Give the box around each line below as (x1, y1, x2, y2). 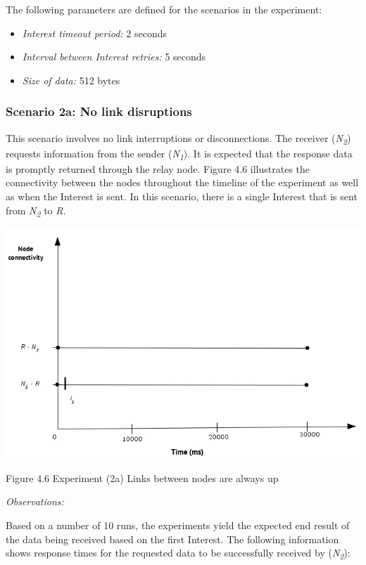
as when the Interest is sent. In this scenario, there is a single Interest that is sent (6, 189, 358, 204)
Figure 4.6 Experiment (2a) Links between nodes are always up (6, 470, 279, 485)
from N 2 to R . (6, 202, 66, 219)
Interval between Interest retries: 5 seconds (22, 49, 206, 64)
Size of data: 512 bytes (22, 72, 120, 87)
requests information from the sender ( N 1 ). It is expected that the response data (6, 145, 353, 162)
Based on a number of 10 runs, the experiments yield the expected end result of (6, 518, 350, 533)
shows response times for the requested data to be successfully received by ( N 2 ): (6, 545, 351, 562)
